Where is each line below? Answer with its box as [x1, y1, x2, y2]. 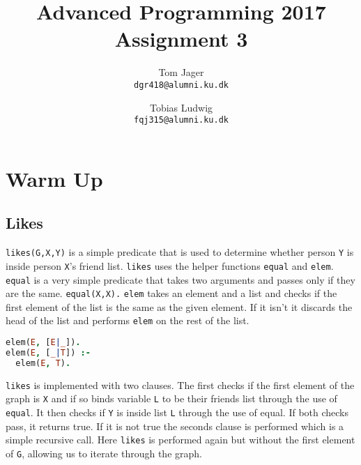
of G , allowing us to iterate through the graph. [6, 445, 202, 460]
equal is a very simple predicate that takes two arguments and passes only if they [6, 272, 355, 287]
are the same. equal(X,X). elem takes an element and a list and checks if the [6, 286, 337, 300]
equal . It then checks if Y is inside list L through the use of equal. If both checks [6, 405, 349, 420]
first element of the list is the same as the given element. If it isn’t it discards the [6, 299, 353, 314]
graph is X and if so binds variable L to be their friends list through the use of [6, 391, 337, 406]
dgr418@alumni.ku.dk [133, 79, 229, 90]
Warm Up [6, 164, 103, 192]
